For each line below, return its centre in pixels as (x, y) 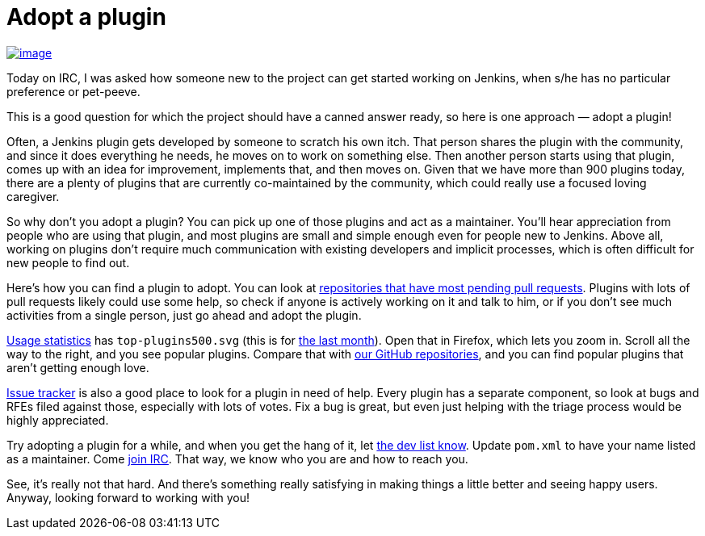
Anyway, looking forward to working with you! (128, 497)
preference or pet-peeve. (73, 91)
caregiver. (33, 196)
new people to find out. (68, 262)
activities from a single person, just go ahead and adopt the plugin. (184, 315)
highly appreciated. (58, 420)
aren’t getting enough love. (78, 367)
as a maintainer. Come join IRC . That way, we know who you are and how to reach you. (237, 459)
